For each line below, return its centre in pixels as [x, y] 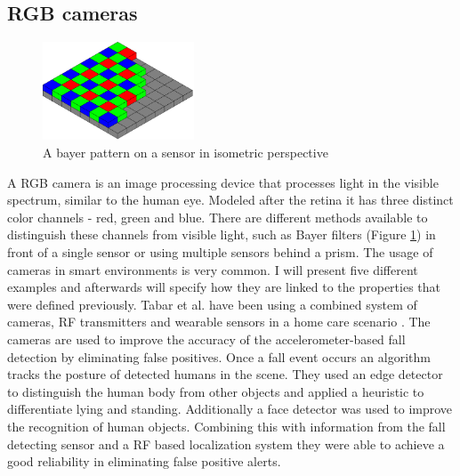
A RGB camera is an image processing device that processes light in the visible [223, 182]
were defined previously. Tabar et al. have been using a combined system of [212, 304]
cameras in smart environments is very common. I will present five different [213, 269]
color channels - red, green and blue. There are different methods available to [218, 217]
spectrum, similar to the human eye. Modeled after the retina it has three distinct [230, 200]
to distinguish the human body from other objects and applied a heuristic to [216, 391]
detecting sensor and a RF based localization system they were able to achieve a [226, 444]
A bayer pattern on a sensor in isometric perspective [186, 153]
